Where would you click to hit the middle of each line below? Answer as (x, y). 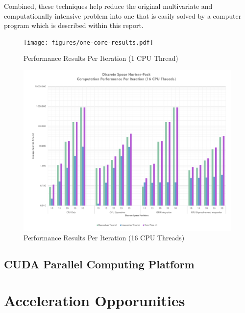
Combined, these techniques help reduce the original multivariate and (108, 6)
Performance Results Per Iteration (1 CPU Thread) (101, 58)
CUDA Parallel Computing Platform (99, 264)
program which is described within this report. (74, 25)
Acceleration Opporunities (95, 300)
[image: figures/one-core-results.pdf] (88, 42)
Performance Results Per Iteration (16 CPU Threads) (104, 238)
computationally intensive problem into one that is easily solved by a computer (123, 15)
